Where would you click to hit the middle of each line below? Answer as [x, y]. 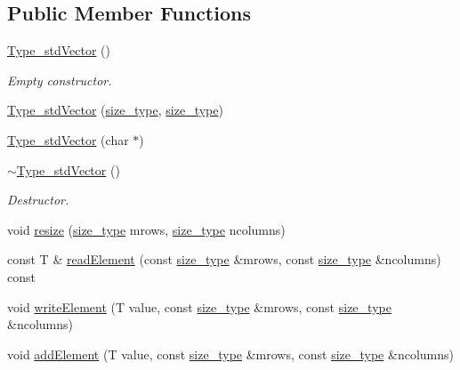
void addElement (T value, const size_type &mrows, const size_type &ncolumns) [230, 354]
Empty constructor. [60, 80]
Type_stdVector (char [68, 139]
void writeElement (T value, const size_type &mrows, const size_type [199, 306]
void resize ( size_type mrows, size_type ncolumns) [146, 229]
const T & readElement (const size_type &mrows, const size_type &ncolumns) [224, 259]
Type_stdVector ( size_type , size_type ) [115, 110]
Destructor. [38, 200]
